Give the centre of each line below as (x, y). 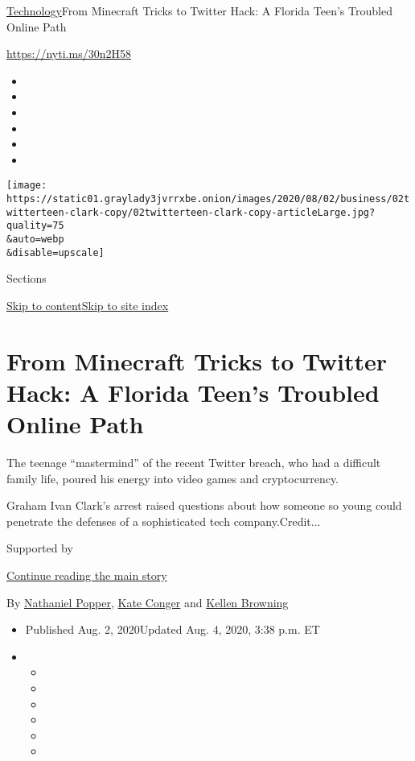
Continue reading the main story (87, 575)
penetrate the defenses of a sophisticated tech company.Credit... (164, 521)
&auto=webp (35, 239)
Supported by (40, 548)
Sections (27, 278)
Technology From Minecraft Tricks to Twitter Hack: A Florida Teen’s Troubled (199, 10)
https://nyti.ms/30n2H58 (69, 54)
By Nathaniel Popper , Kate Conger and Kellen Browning (148, 602)
